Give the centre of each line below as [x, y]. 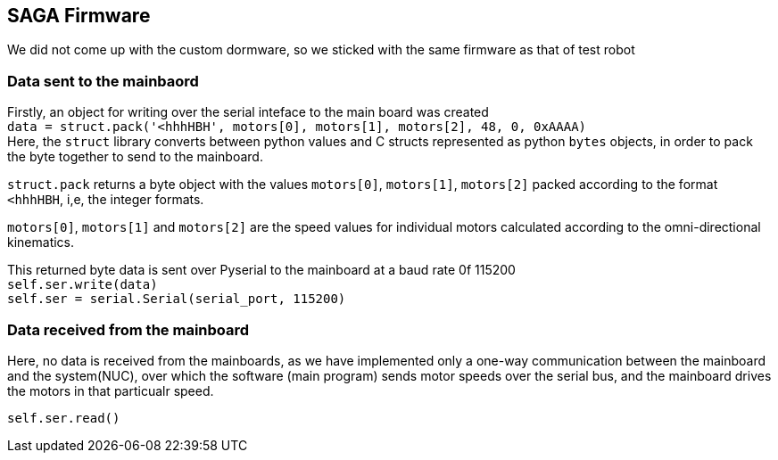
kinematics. [41, 242]
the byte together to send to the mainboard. [135, 157]
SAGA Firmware [79, 16]
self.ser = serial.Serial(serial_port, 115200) [177, 299]
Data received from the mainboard [128, 329]
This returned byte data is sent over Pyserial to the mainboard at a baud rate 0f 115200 [261, 270]
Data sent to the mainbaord [103, 81]
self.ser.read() [64, 418]
